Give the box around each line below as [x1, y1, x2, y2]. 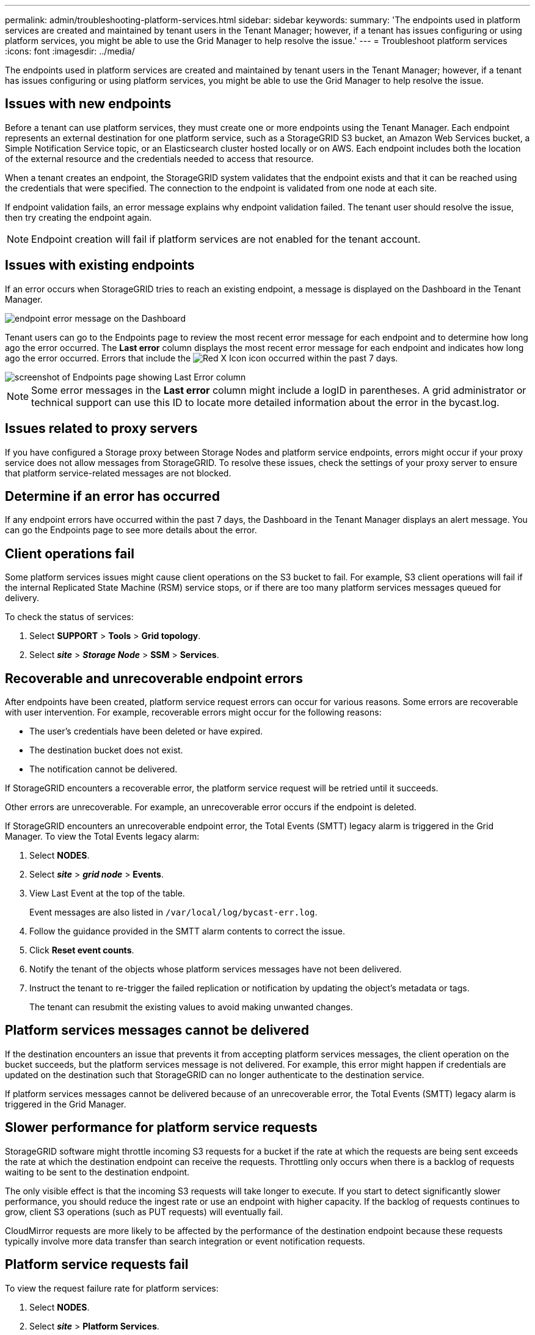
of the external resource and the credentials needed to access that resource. [5, 153, 314, 164]
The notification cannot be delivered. [29, 764, 178, 775]
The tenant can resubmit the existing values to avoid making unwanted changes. [29, 1002, 353, 1013]
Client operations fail [5, 545, 134, 561]
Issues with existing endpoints [5, 257, 195, 273]
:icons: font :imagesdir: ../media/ [5, 46, 135, 56]
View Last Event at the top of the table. [29, 888, 185, 899]
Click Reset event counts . [29, 945, 134, 956]
